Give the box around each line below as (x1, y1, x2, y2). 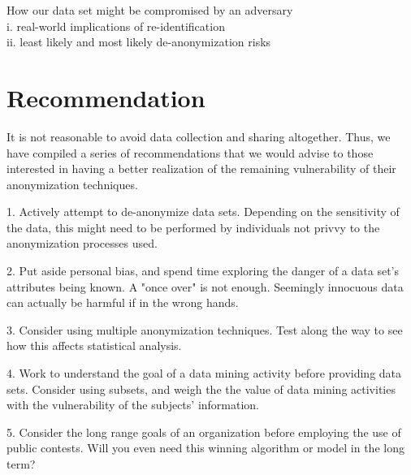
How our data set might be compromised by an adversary (6, 2, 293, 18)
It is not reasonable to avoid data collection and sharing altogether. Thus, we (6, 127, 391, 145)
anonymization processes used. (6, 235, 158, 252)
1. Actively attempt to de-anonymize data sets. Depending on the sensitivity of (6, 203, 400, 220)
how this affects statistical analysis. (6, 337, 182, 354)
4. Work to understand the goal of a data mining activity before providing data (6, 365, 402, 382)
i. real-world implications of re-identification (6, 17, 225, 34)
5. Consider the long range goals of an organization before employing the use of (6, 423, 401, 440)
